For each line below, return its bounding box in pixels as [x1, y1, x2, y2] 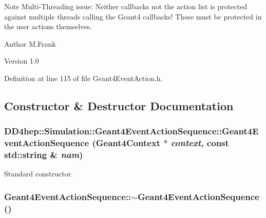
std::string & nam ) [4, 148, 83, 161]
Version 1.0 [4, 55, 39, 66]
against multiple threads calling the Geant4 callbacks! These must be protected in [4, 11, 262, 22]
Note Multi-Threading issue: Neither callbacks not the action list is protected [4, 1, 247, 11]
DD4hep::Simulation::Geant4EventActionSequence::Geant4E [4, 125, 259, 137]
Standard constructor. [4, 168, 73, 179]
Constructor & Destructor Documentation [4, 97, 234, 113]
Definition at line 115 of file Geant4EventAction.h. [4, 72, 163, 83]
